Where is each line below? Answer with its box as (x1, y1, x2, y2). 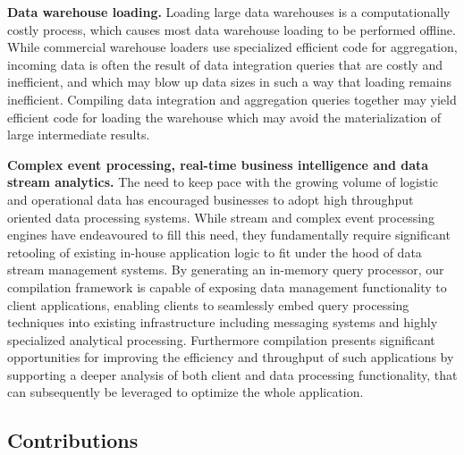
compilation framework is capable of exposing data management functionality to (7, 277, 447, 296)
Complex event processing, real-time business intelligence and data (7, 155, 429, 173)
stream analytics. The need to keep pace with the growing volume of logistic (7, 173, 439, 191)
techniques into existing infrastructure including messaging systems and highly (7, 313, 438, 332)
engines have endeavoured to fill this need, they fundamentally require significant (7, 225, 451, 244)
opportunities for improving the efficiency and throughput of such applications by (7, 348, 454, 367)
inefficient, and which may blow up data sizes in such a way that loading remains (7, 72, 451, 91)
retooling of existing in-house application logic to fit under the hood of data (7, 242, 422, 261)
